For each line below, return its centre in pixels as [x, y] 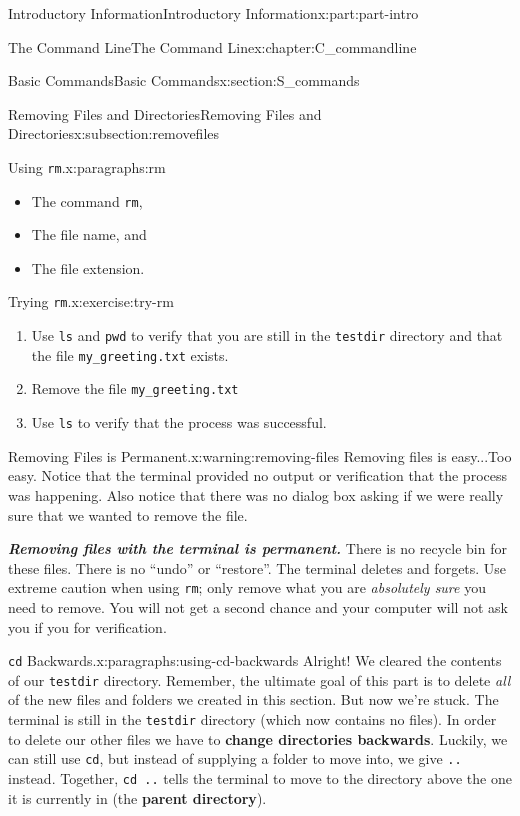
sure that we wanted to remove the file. [128, 514]
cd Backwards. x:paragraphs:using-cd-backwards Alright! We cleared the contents [255, 660]
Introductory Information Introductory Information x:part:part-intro [213, 13]
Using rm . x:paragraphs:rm [87, 166]
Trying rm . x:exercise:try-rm [91, 301]
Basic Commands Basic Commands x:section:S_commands [184, 80]
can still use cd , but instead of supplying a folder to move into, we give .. [235, 758]
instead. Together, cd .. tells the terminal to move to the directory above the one [260, 777]
